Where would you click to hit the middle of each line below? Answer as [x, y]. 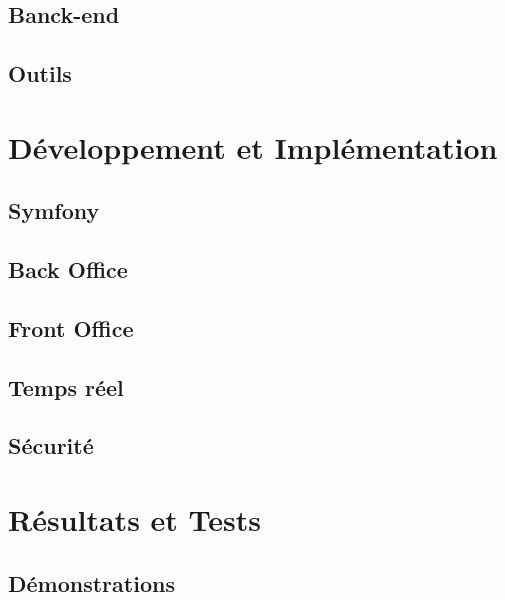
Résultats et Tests [134, 519]
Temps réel [66, 386]
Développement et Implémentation [253, 146]
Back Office [68, 269]
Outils [40, 73]
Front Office [71, 327]
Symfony [54, 210]
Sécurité [51, 445]
